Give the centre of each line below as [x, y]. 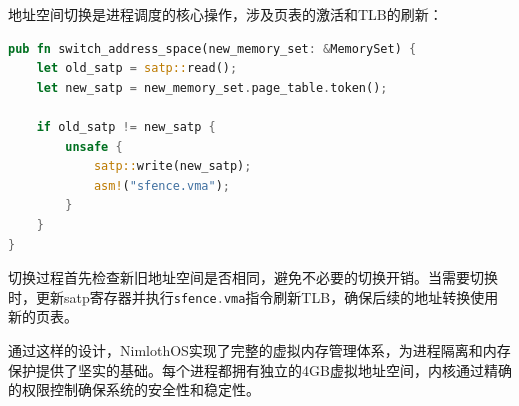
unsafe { [94, 146]
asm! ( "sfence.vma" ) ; [161, 185]
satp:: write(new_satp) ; [172, 166]
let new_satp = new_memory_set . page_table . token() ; [212, 87]
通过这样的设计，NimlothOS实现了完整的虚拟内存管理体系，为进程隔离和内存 [259, 349]
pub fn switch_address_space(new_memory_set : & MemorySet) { [212, 48]
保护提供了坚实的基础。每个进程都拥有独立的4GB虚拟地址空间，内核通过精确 [260, 369]
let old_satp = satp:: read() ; [137, 68]
